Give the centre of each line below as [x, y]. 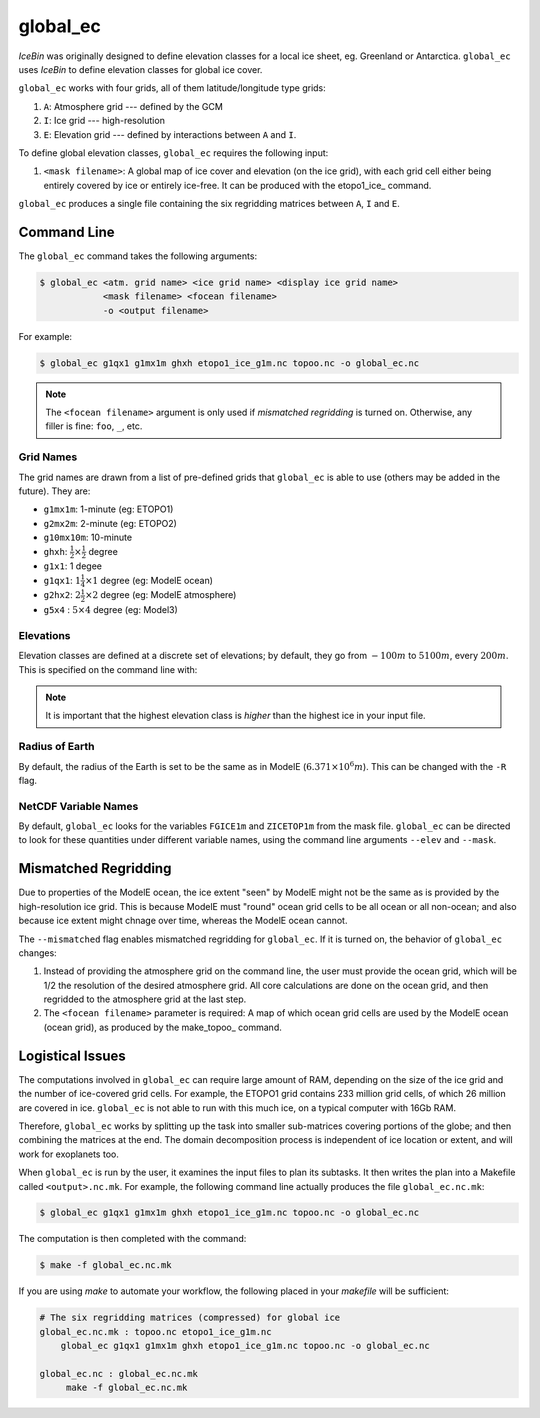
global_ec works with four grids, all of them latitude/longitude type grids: [172, 88]
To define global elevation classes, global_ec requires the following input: [173, 152]
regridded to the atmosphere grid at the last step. [145, 999]
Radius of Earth [56, 747]
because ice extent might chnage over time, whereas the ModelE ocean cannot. [183, 921]
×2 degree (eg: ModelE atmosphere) [161, 595]
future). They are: [54, 491]
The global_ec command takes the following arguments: [138, 256]
